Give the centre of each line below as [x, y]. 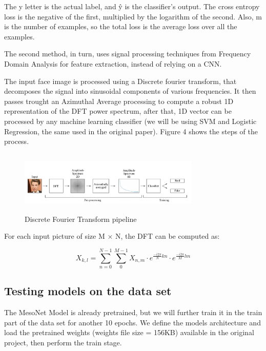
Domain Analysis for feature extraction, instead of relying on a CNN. [113, 63]
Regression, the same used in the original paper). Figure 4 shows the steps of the [131, 131]
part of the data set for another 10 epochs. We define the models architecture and [132, 322]
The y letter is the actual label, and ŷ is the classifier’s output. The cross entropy [132, 6]
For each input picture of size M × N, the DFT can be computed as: [112, 236]
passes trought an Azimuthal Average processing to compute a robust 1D [119, 101]
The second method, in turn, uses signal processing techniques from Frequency [128, 54]
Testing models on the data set [88, 291]
